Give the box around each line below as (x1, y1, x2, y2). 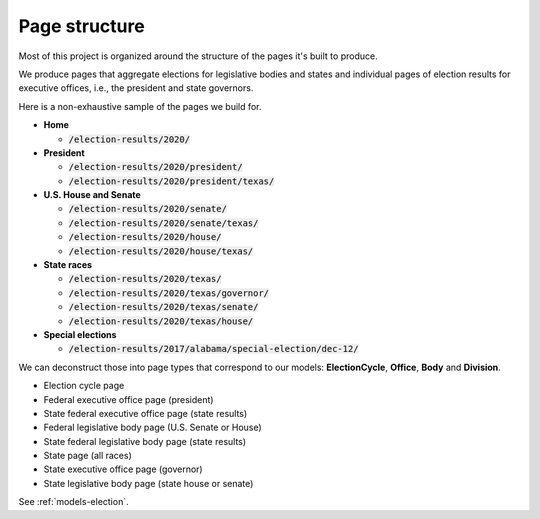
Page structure (18, 15, 145, 37)
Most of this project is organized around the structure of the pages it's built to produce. (18, 50, 379, 62)
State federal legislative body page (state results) (43, 435, 247, 447)
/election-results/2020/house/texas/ (68, 245, 254, 257)
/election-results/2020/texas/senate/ (68, 301, 259, 313)
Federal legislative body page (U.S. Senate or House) (43, 421, 262, 434)
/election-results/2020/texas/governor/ (68, 287, 270, 299)
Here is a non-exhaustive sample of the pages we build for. (18, 100, 262, 112)
